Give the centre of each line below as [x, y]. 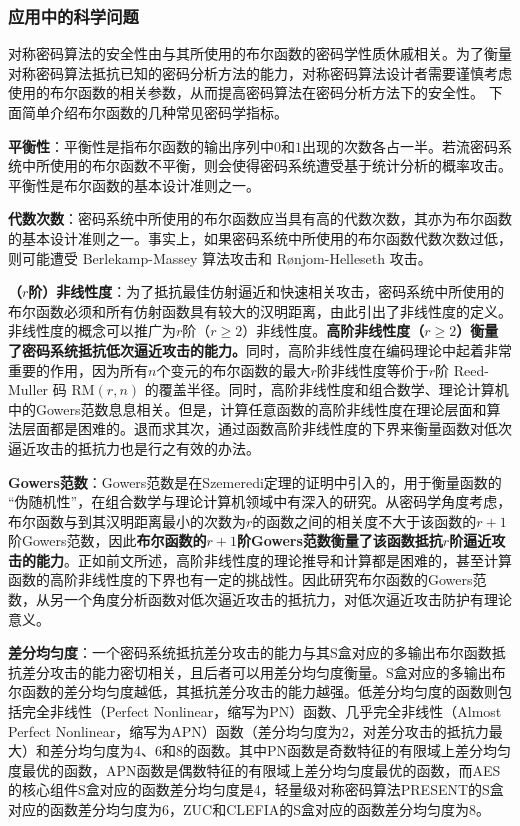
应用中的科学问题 [73, 15]
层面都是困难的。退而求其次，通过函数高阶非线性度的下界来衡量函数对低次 [266, 428]
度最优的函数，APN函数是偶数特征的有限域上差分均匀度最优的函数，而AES [254, 769]
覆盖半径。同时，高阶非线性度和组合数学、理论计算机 [333, 389]
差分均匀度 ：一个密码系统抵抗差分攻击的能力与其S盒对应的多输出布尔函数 [250, 652]
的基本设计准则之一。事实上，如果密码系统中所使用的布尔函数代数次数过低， [260, 237]
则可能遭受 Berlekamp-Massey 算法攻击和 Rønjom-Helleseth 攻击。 [220, 257]
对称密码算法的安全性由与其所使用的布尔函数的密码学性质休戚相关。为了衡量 [260, 53]
